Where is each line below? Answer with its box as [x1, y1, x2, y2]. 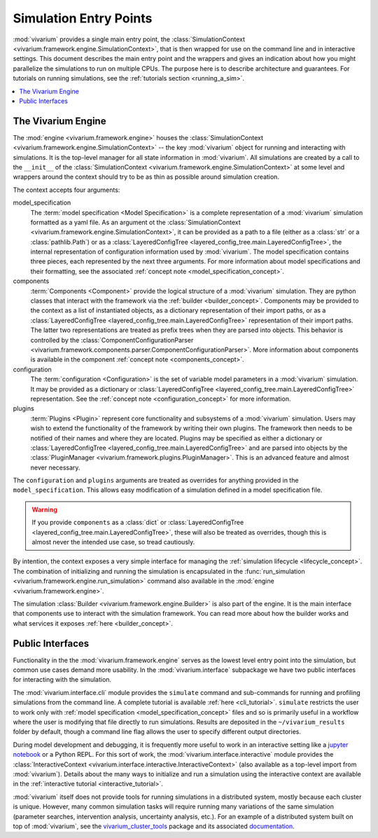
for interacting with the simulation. [13, 675, 112, 684]
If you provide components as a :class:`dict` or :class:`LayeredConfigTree [31, 518, 244, 527]
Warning [31, 505, 57, 514]
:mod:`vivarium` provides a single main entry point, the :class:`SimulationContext [13, 35, 245, 43]
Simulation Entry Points [13, 11, 153, 26]
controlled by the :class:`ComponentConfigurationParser [30, 336, 194, 344]
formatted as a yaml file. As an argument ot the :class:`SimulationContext [30, 218, 241, 226]
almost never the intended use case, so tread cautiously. [31, 538, 195, 547]
